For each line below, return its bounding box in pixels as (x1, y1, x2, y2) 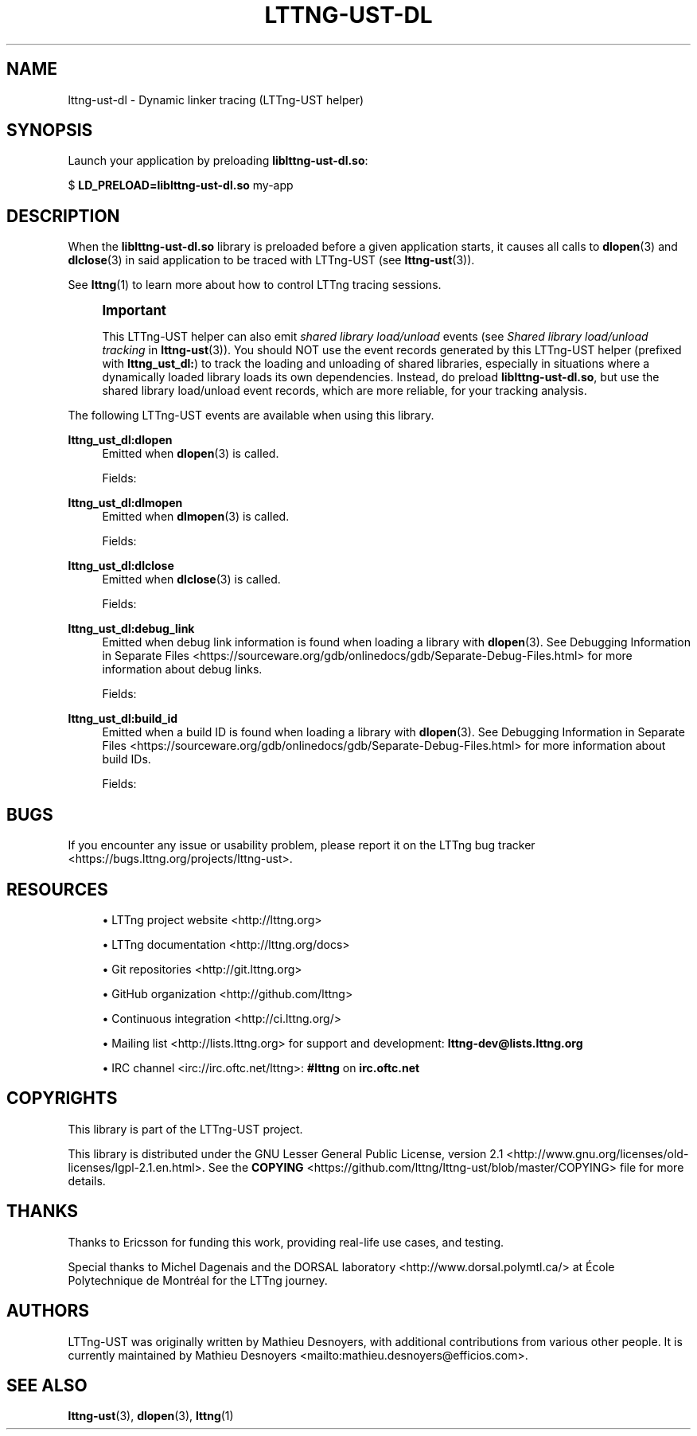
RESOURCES (6, 879, 108, 899)
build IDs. (102, 752, 151, 767)
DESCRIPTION (6, 205, 120, 226)
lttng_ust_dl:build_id (68, 712, 178, 726)
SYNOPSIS (6, 120, 93, 141)
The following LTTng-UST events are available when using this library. (68, 408, 434, 423)
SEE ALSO (6, 1375, 88, 1395)
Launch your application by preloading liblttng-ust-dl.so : (68, 154, 368, 168)
